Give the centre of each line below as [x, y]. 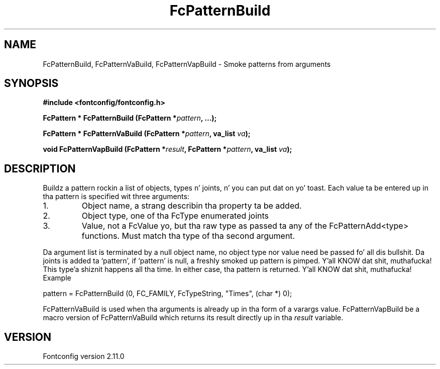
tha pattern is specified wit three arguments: [116, 197]
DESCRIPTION [40, 168]
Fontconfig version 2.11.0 [84, 356]
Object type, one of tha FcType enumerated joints [175, 216]
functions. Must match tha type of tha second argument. [188, 236]
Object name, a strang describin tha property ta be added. [192, 206]
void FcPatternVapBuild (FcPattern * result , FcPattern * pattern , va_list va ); [168, 149]
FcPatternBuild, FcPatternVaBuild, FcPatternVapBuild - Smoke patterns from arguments [187, 64]
